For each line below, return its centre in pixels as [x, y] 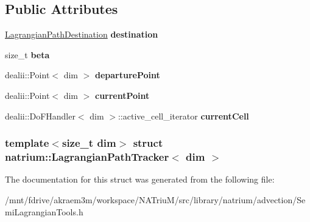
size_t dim [89, 143]
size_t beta [27, 54]
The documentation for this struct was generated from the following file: [140, 179]
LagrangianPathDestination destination [82, 34]
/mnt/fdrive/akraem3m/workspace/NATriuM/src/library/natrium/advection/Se [155, 199]
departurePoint [128, 75]
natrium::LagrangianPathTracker [87, 157]
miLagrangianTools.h [44, 211]
